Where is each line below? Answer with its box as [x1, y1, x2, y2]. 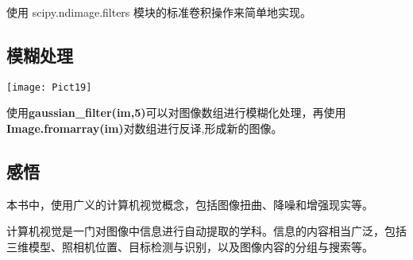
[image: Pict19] [6, 81, 92, 93]
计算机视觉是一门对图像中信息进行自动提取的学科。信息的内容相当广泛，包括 [6, 223, 407, 239]
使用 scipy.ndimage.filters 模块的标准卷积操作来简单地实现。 [6, 4, 312, 20]
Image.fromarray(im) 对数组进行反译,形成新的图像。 [6, 120, 283, 137]
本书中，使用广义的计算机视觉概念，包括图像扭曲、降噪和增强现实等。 [6, 196, 373, 212]
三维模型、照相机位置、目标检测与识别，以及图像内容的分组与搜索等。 [6, 239, 373, 255]
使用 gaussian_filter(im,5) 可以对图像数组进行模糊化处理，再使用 [6, 104, 346, 121]
